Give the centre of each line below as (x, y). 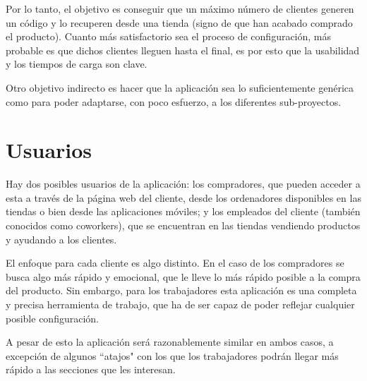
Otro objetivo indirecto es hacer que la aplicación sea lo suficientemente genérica (180, 87)
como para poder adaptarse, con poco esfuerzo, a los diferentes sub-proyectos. (174, 101)
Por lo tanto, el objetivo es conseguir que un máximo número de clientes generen (180, 8)
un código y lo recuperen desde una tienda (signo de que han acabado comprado (179, 22)
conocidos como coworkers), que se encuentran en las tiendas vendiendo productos (183, 225)
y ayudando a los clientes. (61, 239)
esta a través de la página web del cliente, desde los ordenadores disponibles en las (183, 197)
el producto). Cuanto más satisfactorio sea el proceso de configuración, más (169, 36)
